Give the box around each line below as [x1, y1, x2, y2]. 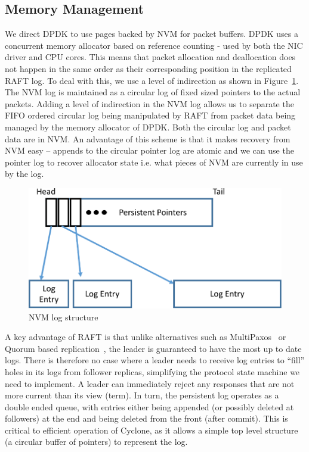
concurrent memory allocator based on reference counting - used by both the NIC [5, 39, 303, 51]
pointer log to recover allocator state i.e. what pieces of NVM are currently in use [5, 155, 303, 168]
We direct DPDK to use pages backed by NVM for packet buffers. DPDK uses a [5, 27, 299, 40]
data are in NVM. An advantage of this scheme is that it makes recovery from [5, 132, 291, 145]
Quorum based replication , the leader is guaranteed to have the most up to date [5, 342, 302, 354]
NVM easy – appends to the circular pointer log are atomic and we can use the [5, 144, 294, 157]
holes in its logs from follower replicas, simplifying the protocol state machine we [5, 365, 300, 378]
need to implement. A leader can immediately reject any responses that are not [5, 377, 295, 389]
